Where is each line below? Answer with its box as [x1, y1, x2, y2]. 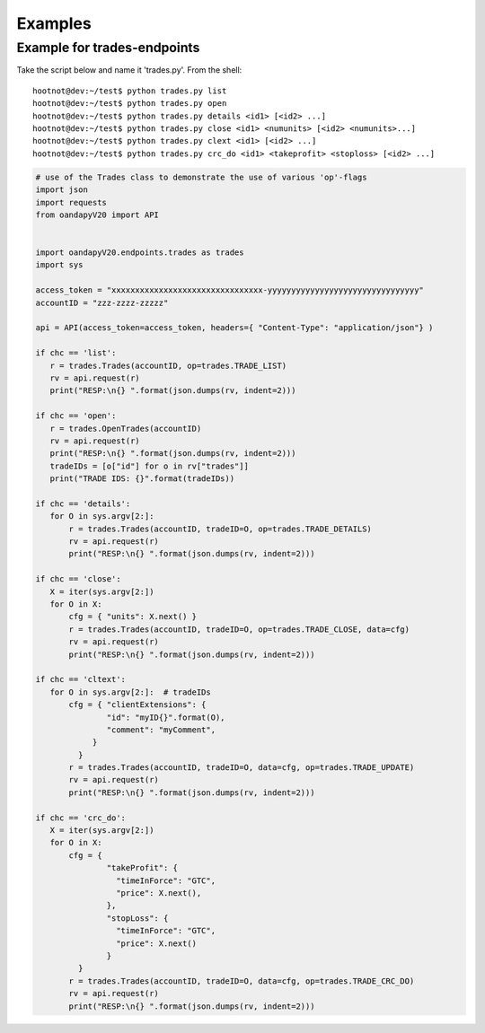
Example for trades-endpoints [16, 39, 200, 56]
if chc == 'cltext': [35, 674, 126, 685]
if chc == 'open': [35, 411, 117, 421]
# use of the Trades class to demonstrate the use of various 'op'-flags [35, 171, 367, 182]
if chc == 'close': [35, 574, 121, 584]
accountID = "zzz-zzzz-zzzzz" [35, 297, 169, 308]
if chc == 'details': [35, 498, 131, 509]
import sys [35, 260, 84, 270]
